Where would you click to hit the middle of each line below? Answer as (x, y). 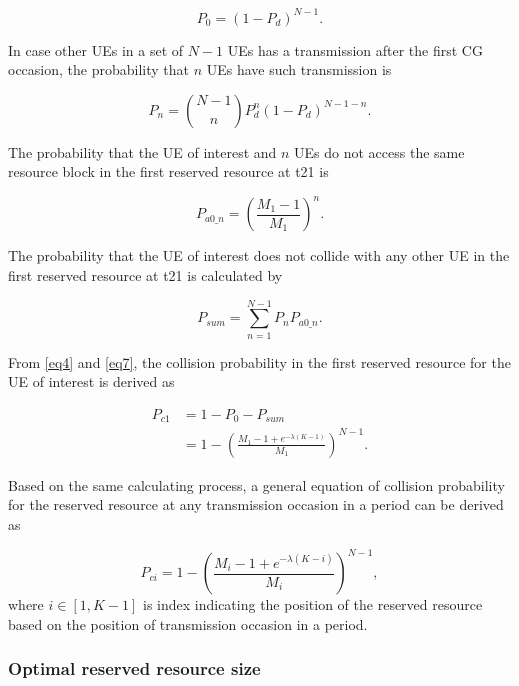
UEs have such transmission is (299, 69)
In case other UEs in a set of (96, 49)
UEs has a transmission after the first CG (355, 49)
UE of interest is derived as (91, 381)
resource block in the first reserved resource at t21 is (168, 171)
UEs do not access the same (379, 151)
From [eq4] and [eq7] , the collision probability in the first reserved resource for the (259, 361)
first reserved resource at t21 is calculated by (145, 274)
